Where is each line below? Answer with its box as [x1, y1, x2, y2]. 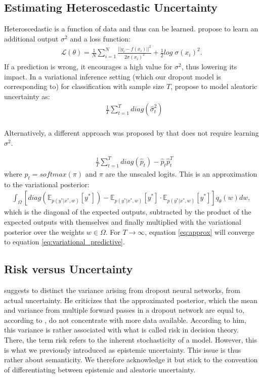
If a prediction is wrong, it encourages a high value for [4, 61, 172, 72]
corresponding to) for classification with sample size [4, 81, 164, 92]
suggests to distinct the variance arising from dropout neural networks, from [4, 285, 241, 295]
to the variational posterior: [4, 179, 90, 189]
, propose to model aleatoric [170, 81, 257, 92]
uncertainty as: [4, 91, 50, 101]
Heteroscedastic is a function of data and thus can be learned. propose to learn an [4, 23, 258, 34]
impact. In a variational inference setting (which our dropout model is [4, 71, 221, 81]
